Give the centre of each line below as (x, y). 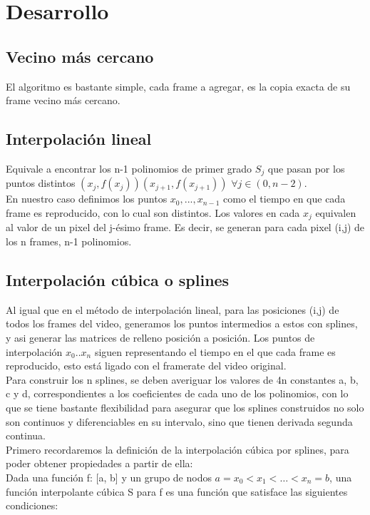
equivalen (336, 213)
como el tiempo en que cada (284, 199)
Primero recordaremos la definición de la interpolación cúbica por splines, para (178, 449)
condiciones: (32, 505)
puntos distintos (41, 183)
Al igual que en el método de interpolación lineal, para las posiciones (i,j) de (173, 309)
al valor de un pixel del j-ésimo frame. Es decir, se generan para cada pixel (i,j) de (185, 227)
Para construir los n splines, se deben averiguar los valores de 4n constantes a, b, (182, 379)
